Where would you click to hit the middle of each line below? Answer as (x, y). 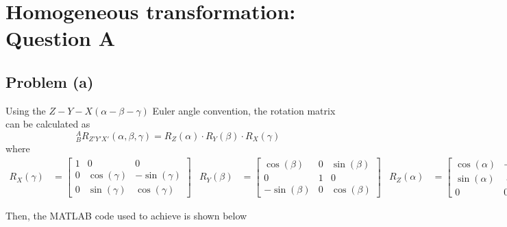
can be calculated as (48, 124)
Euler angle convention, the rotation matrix (244, 110)
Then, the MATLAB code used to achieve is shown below (126, 215)
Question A (61, 38)
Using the (26, 110)
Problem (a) (50, 81)
